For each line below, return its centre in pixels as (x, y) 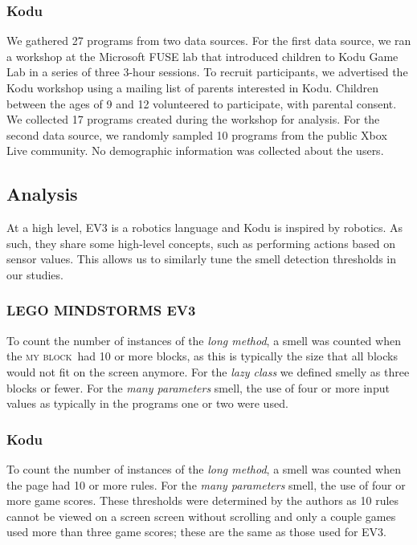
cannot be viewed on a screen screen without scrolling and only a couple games (201, 516)
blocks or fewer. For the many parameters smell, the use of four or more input (198, 387)
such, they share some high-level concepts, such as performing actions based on (201, 243)
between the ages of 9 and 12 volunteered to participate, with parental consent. (202, 103)
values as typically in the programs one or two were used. (147, 403)
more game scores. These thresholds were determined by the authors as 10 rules (203, 500)
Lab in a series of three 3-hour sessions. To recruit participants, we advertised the (207, 72)
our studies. (35, 274)
